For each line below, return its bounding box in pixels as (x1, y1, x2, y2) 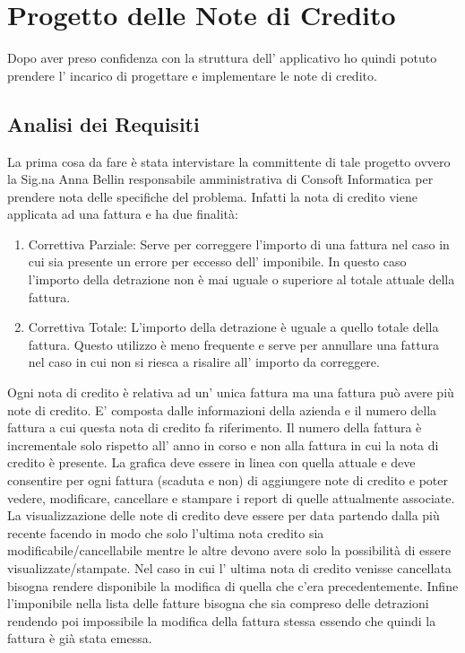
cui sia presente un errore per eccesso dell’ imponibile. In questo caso (28, 252, 407, 271)
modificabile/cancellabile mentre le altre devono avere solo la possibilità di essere (7, 541, 452, 560)
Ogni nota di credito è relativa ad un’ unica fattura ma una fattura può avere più (7, 383, 454, 402)
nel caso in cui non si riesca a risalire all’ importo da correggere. (28, 353, 380, 371)
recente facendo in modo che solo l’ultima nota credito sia (7, 523, 324, 542)
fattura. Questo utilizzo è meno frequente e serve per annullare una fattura (28, 335, 439, 353)
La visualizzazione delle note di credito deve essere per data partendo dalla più (7, 506, 440, 525)
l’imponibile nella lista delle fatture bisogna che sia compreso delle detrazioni (7, 594, 429, 613)
